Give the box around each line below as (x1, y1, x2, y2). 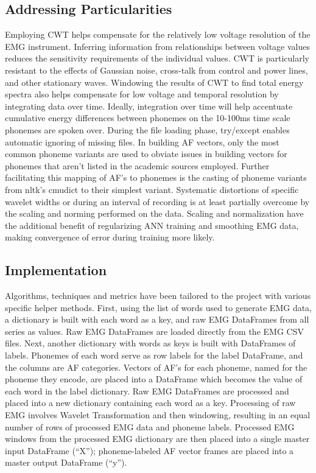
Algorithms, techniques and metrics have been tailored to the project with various (5, 289, 311, 302)
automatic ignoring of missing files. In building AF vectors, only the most (5, 135, 279, 148)
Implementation (5, 261, 107, 279)
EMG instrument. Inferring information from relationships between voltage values (5, 40, 310, 52)
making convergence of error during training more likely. (5, 231, 215, 244)
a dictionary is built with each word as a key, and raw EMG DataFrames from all (5, 313, 309, 326)
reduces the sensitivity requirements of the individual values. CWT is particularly (5, 52, 310, 65)
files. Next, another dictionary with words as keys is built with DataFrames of (5, 337, 296, 349)
